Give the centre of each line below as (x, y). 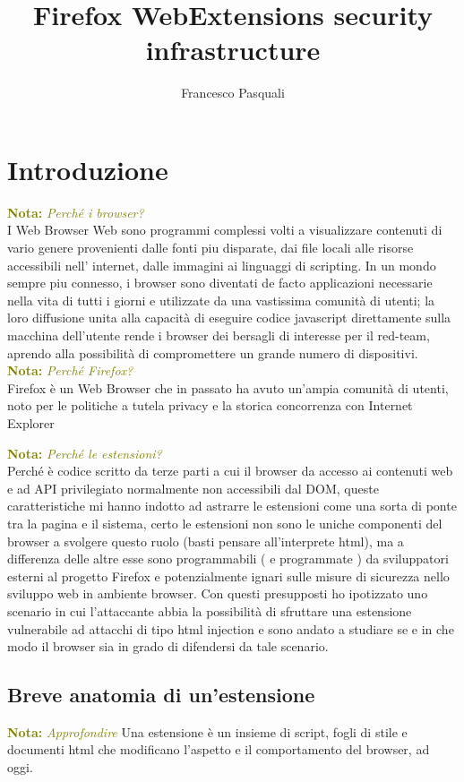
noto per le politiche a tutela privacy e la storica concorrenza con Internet (210, 405)
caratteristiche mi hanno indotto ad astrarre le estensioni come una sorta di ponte (232, 506)
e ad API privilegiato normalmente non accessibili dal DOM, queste (193, 488)
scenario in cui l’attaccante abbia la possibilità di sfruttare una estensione (210, 610)
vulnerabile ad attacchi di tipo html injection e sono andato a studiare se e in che (231, 628)
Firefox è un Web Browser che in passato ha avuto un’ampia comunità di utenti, (228, 387)
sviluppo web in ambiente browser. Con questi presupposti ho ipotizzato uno (218, 593)
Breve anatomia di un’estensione (161, 695)
